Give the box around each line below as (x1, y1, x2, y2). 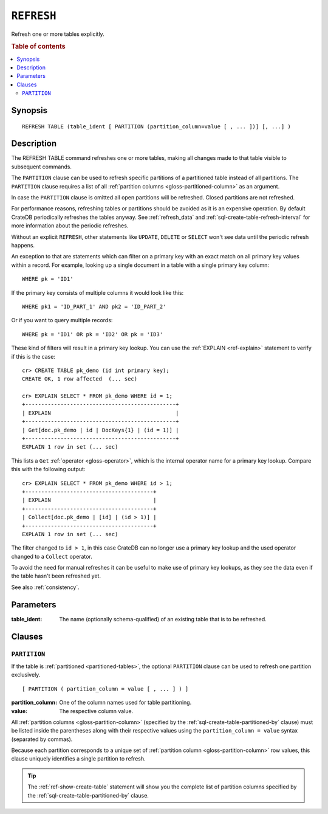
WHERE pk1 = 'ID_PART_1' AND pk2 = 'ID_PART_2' (22, 303, 166, 310)
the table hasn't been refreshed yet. (11, 572, 101, 580)
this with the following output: (11, 466, 86, 473)
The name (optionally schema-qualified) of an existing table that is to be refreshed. (59, 615, 267, 623)
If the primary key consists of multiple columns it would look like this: (11, 289, 184, 296)
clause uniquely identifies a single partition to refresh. (11, 755, 146, 762)
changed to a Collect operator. (11, 553, 92, 560)
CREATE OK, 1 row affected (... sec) (22, 376, 138, 382)
